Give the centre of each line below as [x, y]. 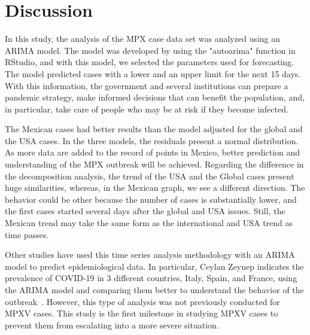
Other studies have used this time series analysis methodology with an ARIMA [150, 255]
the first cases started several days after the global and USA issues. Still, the [145, 211]
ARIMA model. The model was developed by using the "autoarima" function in [150, 50]
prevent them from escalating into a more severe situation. [112, 325]
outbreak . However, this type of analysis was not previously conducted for [142, 301]
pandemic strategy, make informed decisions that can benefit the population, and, [155, 97]
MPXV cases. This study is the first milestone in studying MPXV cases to [142, 313]
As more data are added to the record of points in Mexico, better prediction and [153, 152]
